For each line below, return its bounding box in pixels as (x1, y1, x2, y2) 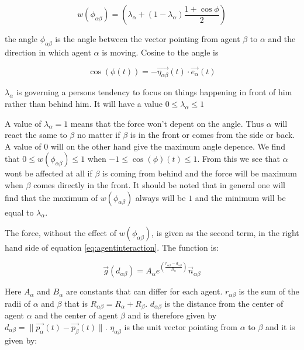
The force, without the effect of (5, 227, 116, 239)
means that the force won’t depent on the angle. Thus (70, 117, 264, 129)
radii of (5, 297, 31, 309)
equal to (5, 206, 34, 218)
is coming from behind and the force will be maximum (102, 167, 298, 179)
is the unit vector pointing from (124, 320, 237, 332)
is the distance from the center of (164, 297, 284, 309)
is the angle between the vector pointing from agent (55, 33, 240, 44)
